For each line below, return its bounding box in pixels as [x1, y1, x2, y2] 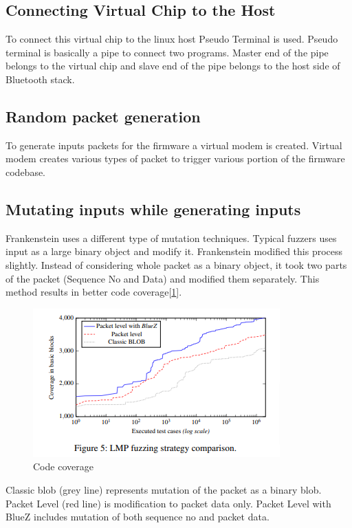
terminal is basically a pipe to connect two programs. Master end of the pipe [5, 45, 329, 59]
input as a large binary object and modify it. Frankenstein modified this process [5, 244, 343, 258]
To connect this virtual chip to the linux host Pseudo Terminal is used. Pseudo [5, 32, 338, 46]
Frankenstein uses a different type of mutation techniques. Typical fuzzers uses [5, 230, 337, 245]
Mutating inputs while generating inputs [5, 198, 301, 219]
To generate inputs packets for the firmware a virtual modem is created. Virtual [5, 137, 342, 152]
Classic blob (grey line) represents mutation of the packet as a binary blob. [5, 482, 322, 496]
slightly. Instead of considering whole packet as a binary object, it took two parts [5, 257, 347, 272]
